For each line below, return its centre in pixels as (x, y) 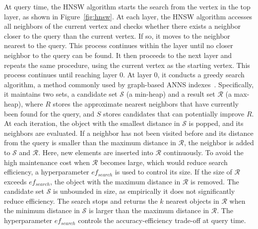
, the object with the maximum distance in (115, 181)
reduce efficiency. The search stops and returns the (81, 200)
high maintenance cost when (47, 162)
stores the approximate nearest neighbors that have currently (146, 103)
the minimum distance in (42, 210)
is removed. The (215, 181)
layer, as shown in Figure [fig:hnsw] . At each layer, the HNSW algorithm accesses (128, 16)
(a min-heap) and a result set (171, 94)
